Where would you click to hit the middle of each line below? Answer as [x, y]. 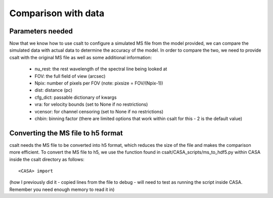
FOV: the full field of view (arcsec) [70, 76]
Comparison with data [57, 13]
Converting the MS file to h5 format [66, 133]
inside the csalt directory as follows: [47, 159]
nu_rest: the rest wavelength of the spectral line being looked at [101, 69]
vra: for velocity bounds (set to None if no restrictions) [91, 104]
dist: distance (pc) [54, 90]
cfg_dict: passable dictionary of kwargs [76, 97]
